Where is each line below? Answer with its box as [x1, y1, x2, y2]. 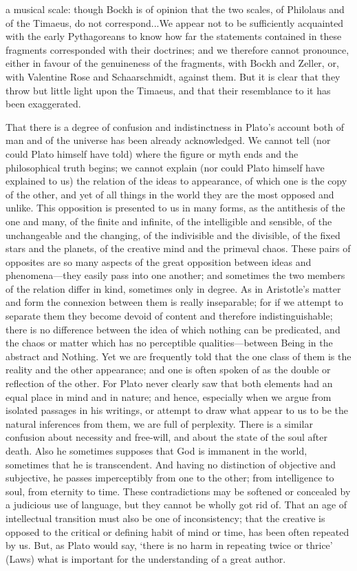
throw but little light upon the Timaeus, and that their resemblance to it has [6, 83, 331, 97]
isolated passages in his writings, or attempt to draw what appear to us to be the [6, 403, 349, 417]
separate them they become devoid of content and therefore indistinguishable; [6, 309, 333, 323]
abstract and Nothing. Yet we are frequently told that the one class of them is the [6, 349, 351, 363]
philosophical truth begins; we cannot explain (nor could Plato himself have [6, 160, 325, 174]
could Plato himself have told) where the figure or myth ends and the [6, 146, 299, 160]
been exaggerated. [6, 96, 81, 111]
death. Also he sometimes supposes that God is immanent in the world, [6, 444, 307, 457]
